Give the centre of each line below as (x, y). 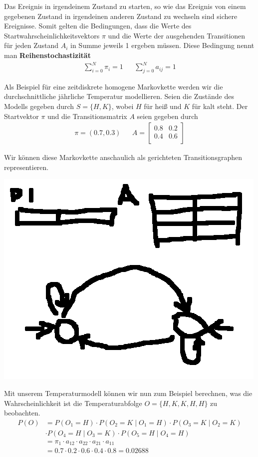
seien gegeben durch (167, 116)
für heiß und (163, 106)
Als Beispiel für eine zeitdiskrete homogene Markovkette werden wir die (114, 86)
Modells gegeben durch (39, 106)
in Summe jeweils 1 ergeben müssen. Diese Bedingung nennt (162, 45)
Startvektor (21, 116)
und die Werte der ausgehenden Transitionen (177, 35)
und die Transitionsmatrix (87, 116)
